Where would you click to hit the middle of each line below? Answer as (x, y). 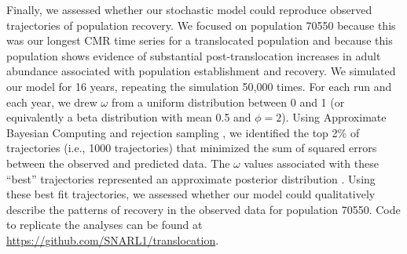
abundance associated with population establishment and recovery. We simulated (201, 71)
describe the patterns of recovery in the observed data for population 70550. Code (203, 209)
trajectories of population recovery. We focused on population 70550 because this (201, 25)
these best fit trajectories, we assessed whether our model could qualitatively (191, 194)
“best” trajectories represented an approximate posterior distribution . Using (191, 178)
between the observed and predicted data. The (118, 163)
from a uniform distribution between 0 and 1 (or (228, 102)
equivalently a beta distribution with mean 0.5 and (129, 117)
